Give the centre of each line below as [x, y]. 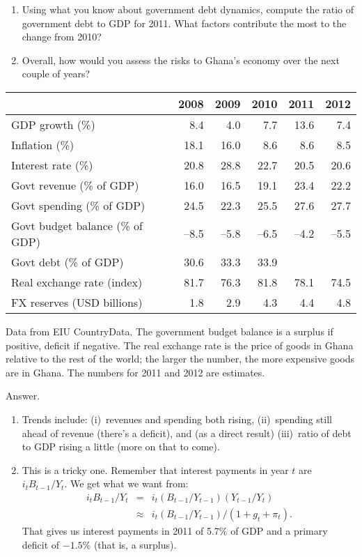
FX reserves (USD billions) [77, 302]
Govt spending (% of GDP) [78, 205]
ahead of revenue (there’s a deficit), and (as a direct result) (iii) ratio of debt [187, 433]
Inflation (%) [43, 144]
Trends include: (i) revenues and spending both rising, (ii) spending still [177, 419]
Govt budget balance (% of [77, 225]
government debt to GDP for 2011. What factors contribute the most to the [184, 23]
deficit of [41, 544]
